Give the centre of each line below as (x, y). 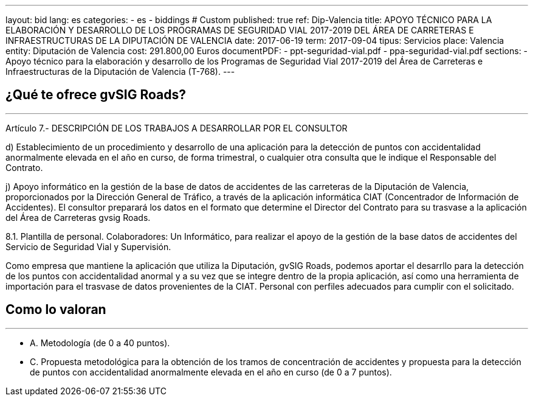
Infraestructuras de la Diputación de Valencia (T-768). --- (120, 71)
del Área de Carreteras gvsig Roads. (78, 217)
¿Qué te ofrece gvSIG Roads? (96, 95)
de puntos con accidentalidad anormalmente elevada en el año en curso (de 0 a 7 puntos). (211, 372)
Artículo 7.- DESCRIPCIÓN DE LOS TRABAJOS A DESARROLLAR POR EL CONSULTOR (177, 128)
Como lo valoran (56, 310)
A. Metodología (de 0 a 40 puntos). (100, 343)
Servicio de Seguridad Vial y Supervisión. (88, 246)
